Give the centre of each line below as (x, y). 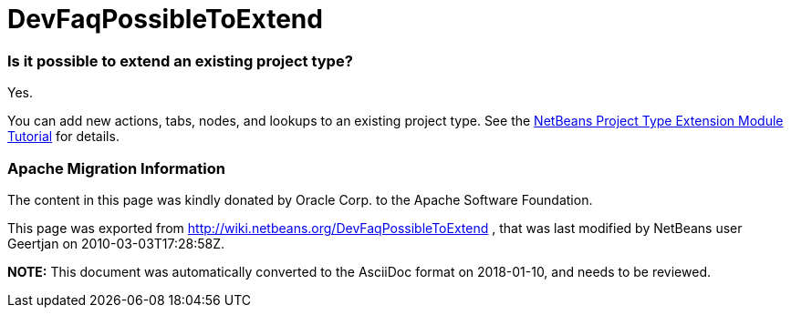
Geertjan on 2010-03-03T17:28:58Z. (116, 243)
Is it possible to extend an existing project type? (180, 61)
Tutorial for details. (63, 137)
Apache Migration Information (116, 168)
